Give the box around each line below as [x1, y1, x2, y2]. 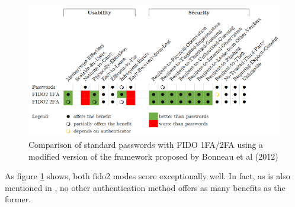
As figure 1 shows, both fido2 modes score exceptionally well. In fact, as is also [5, 170, 290, 182]
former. [5, 193, 31, 205]
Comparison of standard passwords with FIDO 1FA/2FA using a [28, 138, 264, 150]
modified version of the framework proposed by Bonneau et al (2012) [28, 150, 278, 162]
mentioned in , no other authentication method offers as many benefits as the [5, 181, 286, 193]
